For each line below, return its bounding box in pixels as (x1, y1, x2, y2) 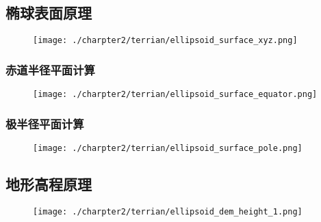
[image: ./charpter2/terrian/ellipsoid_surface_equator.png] (33, 89, 318, 100)
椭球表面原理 (5, 2, 92, 23)
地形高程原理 (5, 174, 92, 194)
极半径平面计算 (5, 115, 84, 132)
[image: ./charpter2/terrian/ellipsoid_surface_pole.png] (33, 143, 303, 153)
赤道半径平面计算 (5, 61, 95, 78)
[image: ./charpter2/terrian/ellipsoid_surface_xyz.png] (33, 36, 298, 46)
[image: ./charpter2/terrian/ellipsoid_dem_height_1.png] (33, 206, 303, 217)
